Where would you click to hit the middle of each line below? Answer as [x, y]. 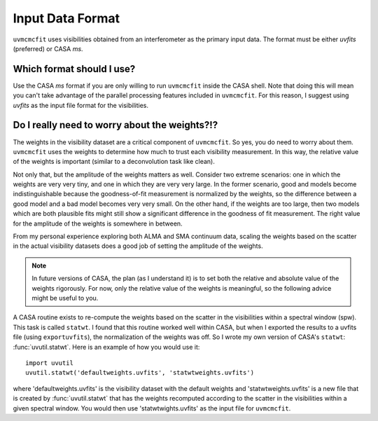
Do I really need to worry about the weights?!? [115, 125]
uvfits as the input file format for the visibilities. [80, 105]
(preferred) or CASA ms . [48, 48]
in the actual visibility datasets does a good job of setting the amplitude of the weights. [138, 246]
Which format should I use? [74, 69]
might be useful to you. [65, 298]
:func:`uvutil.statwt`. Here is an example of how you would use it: [106, 347]
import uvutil [49, 363]
